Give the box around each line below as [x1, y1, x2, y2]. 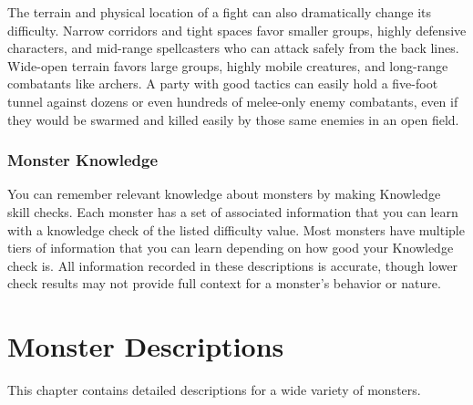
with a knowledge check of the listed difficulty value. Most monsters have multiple [7, 220, 465, 239]
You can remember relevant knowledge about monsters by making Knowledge [7, 184, 441, 203]
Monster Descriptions [7, 327, 284, 365]
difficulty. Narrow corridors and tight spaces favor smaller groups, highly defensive [7, 20, 467, 39]
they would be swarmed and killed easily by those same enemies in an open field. [7, 109, 459, 129]
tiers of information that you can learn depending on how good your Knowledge [7, 238, 454, 257]
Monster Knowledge [7, 149, 159, 171]
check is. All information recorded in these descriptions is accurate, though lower [7, 255, 458, 275]
